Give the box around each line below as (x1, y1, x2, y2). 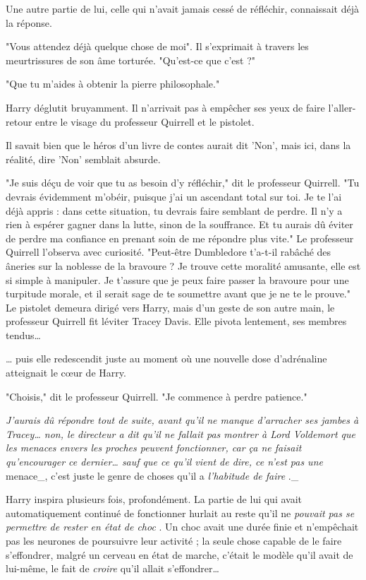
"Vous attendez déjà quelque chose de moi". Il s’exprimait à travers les (6, 39, 309, 54)
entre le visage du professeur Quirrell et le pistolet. (35, 114, 255, 129)
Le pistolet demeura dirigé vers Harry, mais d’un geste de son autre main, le (6, 300, 335, 314)
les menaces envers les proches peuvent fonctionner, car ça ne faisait (6, 440, 302, 455)
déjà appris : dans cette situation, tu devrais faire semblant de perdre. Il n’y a (6, 203, 343, 218)
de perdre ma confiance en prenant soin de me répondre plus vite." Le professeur (6, 230, 354, 245)
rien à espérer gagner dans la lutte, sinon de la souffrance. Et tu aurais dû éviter (6, 217, 353, 232)
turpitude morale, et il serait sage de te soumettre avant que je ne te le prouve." (6, 286, 350, 301)
